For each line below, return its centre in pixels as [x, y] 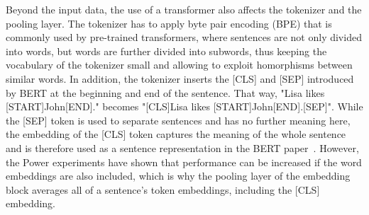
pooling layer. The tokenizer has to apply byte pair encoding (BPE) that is [169, 23]
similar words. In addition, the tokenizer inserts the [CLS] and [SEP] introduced [180, 78]
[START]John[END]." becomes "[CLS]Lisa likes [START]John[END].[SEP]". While [184, 106]
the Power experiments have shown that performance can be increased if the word [184, 162]
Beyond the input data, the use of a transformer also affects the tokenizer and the [184, 9]
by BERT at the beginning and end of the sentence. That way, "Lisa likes [165, 92]
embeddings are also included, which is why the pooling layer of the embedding [178, 176]
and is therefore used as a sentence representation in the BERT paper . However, [182, 147]
